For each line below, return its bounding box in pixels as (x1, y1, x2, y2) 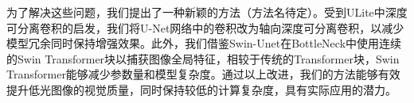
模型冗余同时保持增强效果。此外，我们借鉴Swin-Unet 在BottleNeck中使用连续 (6, 35, 402, 51)
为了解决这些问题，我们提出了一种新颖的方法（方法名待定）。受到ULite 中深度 (6, 4, 408, 20)
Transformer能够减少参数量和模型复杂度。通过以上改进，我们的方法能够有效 (6, 66, 400, 82)
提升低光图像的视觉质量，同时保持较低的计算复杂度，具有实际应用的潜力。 (6, 81, 396, 97)
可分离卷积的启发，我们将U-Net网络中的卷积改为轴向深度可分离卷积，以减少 (6, 19, 404, 36)
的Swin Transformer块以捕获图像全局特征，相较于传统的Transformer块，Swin (6, 50, 400, 67)
